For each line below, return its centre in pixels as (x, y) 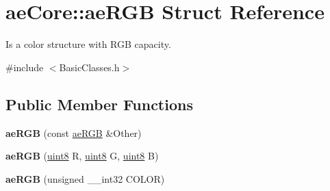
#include (25, 67)
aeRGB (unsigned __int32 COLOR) (85, 178)
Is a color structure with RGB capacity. (88, 44)
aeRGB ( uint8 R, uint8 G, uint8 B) (82, 156)
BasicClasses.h (89, 67)
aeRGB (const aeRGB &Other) (74, 132)
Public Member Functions (99, 104)
